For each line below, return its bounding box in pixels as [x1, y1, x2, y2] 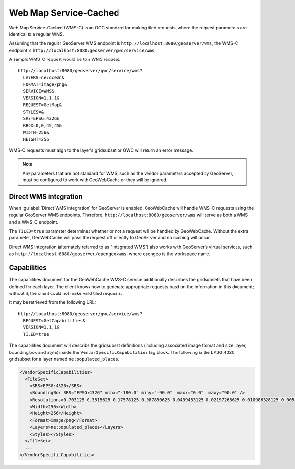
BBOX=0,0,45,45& [23, 123, 62, 128]
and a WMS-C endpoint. [9, 219, 59, 225]
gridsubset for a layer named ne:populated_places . [9, 356, 119, 362]
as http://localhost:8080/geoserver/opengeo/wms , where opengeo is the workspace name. [9, 251, 211, 257]
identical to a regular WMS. [9, 31, 64, 37]
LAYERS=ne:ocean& [23, 74, 65, 80]
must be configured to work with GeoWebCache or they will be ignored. [22, 177, 168, 183]
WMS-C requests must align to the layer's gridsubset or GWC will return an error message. [9, 147, 194, 153]
